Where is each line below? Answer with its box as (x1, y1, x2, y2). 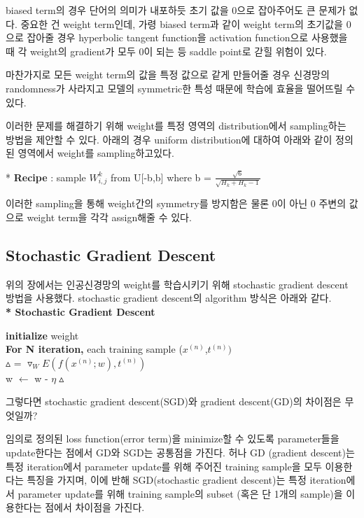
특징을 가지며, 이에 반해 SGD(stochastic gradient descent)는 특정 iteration (27, 472, 346, 487)
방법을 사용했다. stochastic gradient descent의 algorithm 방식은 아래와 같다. (6, 290, 332, 305)
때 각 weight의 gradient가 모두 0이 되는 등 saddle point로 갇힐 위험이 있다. (6, 43, 327, 58)
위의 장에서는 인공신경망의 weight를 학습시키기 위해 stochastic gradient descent (6, 276, 349, 291)
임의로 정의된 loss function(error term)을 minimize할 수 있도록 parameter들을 (6, 431, 339, 446)
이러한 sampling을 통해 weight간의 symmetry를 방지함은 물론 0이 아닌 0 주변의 (6, 196, 346, 211)
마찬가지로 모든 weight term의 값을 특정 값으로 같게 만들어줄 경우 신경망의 (6, 67, 330, 82)
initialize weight (6, 328, 79, 342)
